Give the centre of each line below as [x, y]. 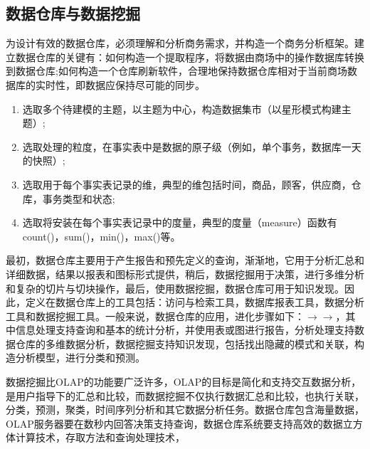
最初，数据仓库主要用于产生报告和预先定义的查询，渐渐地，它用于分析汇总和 [185, 260]
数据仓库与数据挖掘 [73, 13]
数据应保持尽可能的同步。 [145, 84]
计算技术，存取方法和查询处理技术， [100, 437]
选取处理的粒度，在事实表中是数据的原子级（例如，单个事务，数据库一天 [192, 146]
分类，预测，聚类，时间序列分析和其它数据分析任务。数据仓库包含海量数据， [185, 410]
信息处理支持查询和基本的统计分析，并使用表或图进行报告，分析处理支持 [185, 330]
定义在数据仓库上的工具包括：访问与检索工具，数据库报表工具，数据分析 [195, 302]
